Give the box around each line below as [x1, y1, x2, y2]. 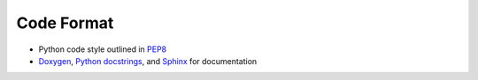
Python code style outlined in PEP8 [38, 44, 167, 55]
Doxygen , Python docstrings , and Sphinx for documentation [38, 55, 258, 66]
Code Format [16, 13, 114, 33]
